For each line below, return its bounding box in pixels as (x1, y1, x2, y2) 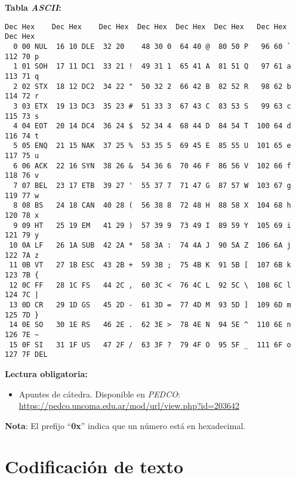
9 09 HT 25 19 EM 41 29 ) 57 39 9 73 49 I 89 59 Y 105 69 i (13, 221, 291, 230)
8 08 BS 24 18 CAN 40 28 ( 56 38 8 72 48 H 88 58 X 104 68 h (13, 201, 291, 210)
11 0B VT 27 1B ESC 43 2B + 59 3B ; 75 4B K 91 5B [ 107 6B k (9, 261, 291, 270)
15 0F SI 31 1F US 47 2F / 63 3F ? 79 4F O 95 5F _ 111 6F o (9, 340, 291, 349)
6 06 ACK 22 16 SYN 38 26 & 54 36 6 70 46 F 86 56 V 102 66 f (13, 161, 291, 170)
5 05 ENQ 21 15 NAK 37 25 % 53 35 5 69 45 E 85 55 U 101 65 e (13, 141, 291, 150)
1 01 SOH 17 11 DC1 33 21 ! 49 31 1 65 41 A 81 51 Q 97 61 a (13, 62, 291, 71)
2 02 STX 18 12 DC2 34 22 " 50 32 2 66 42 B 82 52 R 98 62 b (13, 82, 291, 91)
